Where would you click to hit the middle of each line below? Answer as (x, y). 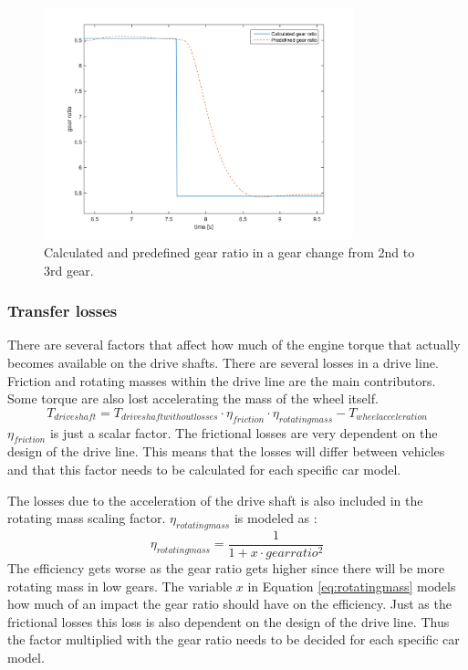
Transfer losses (62, 311)
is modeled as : (276, 518)
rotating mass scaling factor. (87, 518)
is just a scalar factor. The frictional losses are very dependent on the (244, 432)
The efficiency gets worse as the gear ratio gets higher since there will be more (226, 568)
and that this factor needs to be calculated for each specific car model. (204, 469)
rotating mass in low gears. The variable (120, 586)
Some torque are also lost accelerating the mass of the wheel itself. (193, 398)
